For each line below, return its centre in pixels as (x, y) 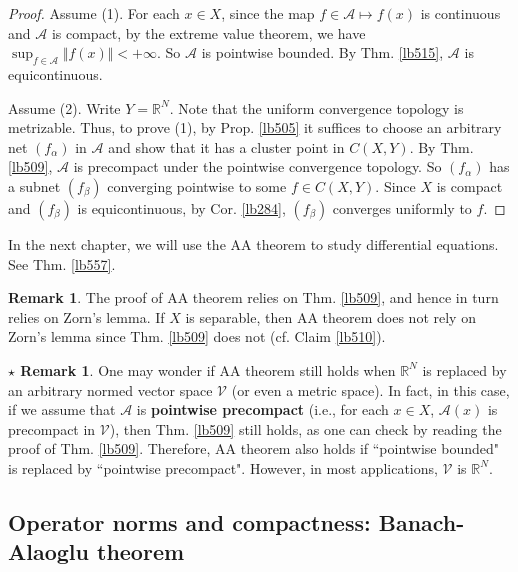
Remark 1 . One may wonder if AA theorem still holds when (208, 369)
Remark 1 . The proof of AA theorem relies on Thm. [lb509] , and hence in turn (253, 297)
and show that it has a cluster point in (226, 146)
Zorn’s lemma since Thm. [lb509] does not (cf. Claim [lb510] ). (197, 336)
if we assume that (62, 409)
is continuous (460, 13)
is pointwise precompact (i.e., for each (262, 409)
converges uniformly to (402, 207)
